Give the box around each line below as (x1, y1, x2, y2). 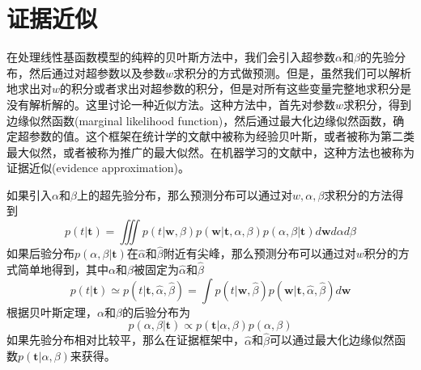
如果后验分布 (6, 245, 74, 262)
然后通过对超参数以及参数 (28, 64, 165, 81)
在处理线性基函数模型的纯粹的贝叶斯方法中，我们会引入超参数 (6, 48, 335, 65)
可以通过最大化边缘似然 (269, 331, 394, 348)
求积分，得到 (343, 95, 412, 112)
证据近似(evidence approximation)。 (6, 159, 190, 176)
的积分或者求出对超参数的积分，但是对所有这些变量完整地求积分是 (60, 80, 412, 97)
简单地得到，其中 (17, 261, 108, 278)
